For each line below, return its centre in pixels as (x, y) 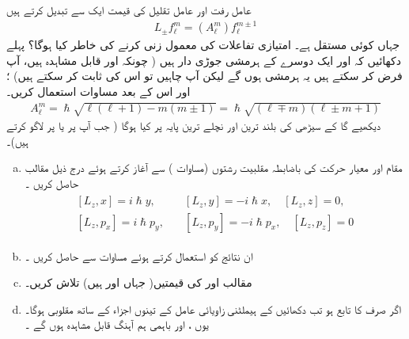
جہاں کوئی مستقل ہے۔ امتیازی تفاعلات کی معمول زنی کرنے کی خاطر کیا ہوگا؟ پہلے (203, 45)
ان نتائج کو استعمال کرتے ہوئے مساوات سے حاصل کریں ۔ (139, 255)
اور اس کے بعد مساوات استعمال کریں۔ (98, 91)
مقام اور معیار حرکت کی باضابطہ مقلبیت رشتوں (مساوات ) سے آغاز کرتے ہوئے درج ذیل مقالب (214, 168)
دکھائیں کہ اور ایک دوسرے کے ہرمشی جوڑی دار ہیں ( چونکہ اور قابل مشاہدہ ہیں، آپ (204, 60)
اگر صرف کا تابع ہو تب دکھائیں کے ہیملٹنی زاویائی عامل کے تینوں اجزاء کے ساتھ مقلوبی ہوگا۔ (213, 309)
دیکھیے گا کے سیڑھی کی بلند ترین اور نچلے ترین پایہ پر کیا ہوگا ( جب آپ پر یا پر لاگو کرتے (193, 126)
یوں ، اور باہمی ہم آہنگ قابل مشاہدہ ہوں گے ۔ (117, 324)
